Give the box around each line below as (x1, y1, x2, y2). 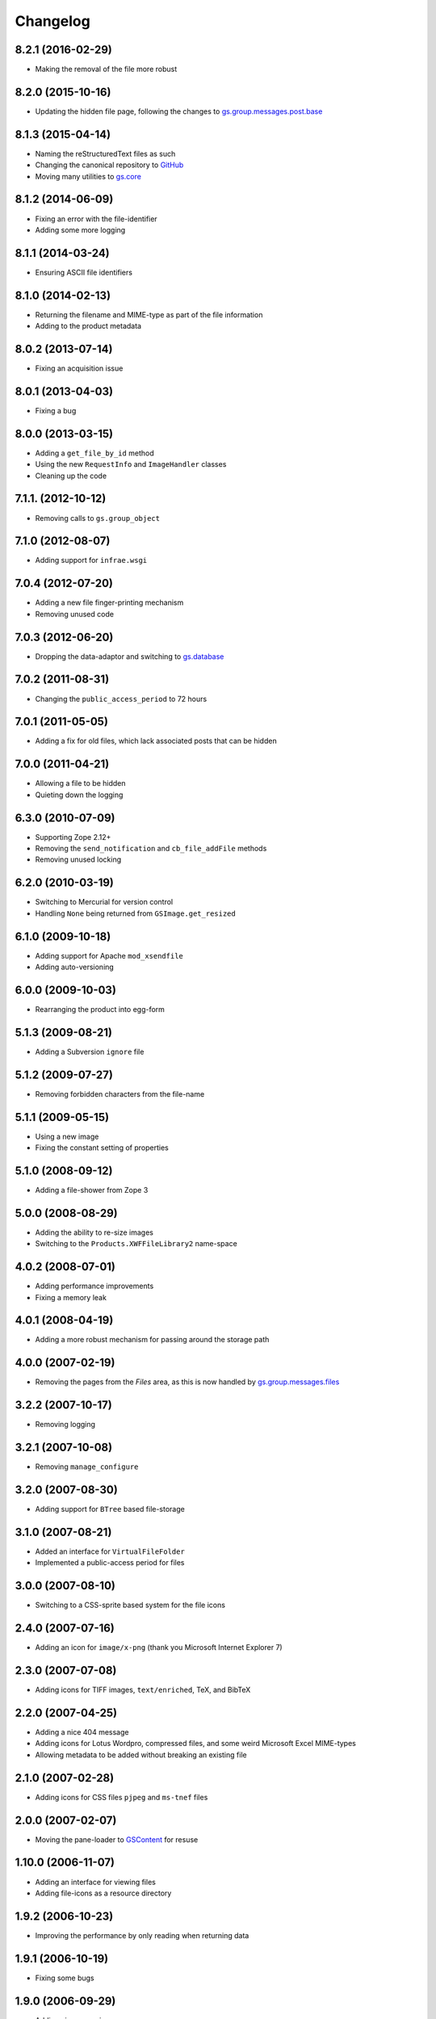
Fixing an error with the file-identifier (35, 214, 157, 224)
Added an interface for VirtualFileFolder (35, 1547, 185, 1556)
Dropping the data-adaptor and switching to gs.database (35, 651, 224, 661)
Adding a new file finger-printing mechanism (35, 598, 184, 607)
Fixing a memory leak (35, 1292, 107, 1302)
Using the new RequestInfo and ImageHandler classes (35, 460, 227, 469)
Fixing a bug (35, 405, 77, 415)
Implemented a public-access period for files (35, 1558, 185, 1568)
